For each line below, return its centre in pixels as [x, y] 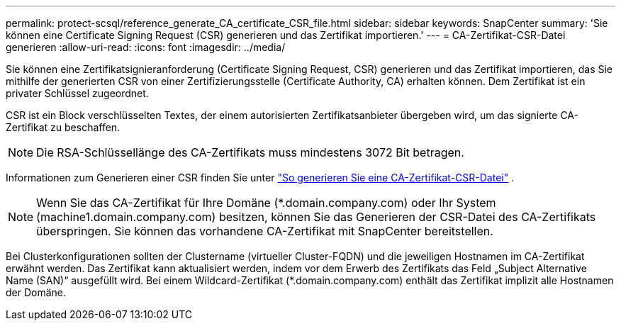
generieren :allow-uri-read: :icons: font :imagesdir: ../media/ [146, 47]
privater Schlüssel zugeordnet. [77, 93]
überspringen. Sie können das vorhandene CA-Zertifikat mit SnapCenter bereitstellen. [265, 231]
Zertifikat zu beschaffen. [63, 127]
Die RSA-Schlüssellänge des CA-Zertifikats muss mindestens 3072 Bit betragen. [250, 152]
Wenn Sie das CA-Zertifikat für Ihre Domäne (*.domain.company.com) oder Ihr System [266, 203]
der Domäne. [36, 292]
